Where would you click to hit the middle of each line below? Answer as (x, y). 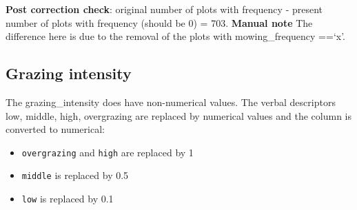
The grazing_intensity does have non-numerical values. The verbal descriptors (171, 102)
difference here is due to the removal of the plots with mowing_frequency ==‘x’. (176, 36)
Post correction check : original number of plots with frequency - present (164, 9)
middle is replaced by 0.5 (75, 175)
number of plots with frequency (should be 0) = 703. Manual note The (159, 22)
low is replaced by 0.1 (68, 199)
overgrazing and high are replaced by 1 (108, 152)
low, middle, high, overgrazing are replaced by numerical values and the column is (179, 115)
